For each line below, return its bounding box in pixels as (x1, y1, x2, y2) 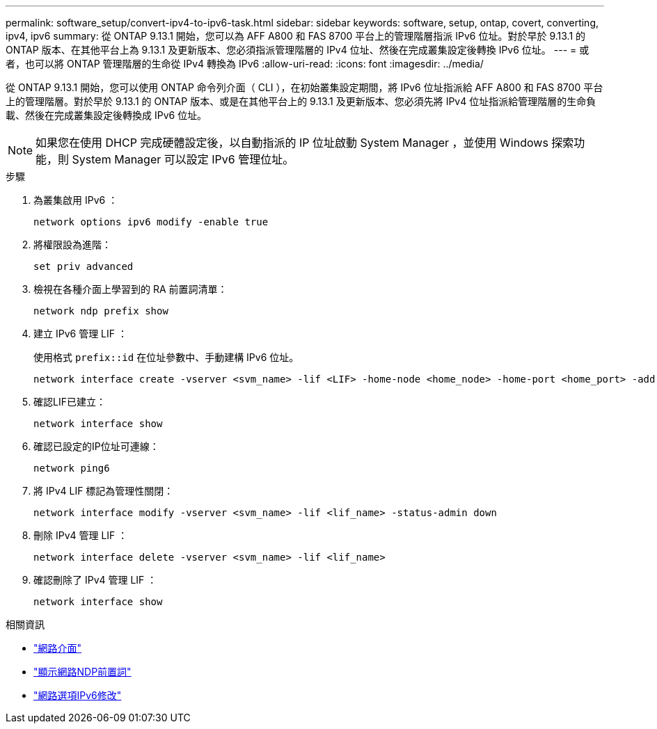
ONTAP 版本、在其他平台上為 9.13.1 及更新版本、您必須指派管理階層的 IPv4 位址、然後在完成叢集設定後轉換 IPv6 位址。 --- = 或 (6, 44, 589, 56)
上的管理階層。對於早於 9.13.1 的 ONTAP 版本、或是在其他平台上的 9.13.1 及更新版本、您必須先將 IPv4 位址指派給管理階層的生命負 (6, 95, 596, 107)
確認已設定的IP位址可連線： (33, 440, 159, 452)
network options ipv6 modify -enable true (33, 216, 269, 227)
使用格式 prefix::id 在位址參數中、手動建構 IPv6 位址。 (33, 351, 299, 363)
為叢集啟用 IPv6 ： (33, 194, 118, 206)
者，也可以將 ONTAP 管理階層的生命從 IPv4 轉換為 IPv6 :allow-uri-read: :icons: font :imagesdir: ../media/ (6, 58, 484, 70)
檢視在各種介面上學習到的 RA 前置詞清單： (33, 283, 228, 295)
